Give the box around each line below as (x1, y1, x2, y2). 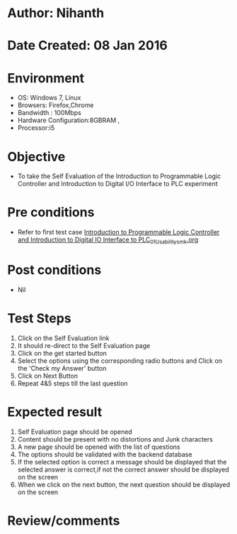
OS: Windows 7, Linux (17, 94, 81, 102)
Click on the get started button (17, 349, 108, 357)
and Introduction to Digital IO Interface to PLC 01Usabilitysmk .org (17, 236, 199, 246)
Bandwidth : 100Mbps (17, 109, 81, 117)
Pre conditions (7, 205, 95, 221)
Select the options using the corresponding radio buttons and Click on (17, 356, 223, 365)
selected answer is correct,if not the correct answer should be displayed (17, 465, 230, 474)
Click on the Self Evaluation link (17, 334, 110, 342)
